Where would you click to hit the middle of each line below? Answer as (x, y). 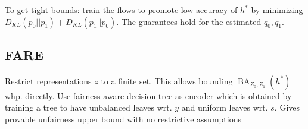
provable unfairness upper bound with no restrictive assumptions (123, 119)
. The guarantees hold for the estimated (189, 21)
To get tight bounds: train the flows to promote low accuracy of (121, 10)
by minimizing (277, 10)
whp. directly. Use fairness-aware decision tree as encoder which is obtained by (148, 95)
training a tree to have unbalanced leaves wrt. (88, 107)
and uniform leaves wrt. (225, 107)
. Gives (287, 107)
